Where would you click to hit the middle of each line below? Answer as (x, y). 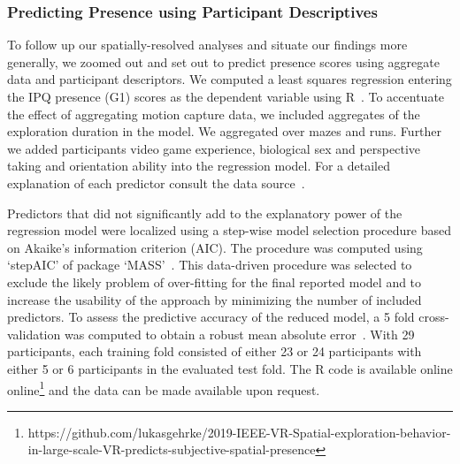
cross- (434, 317)
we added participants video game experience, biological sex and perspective (214, 148)
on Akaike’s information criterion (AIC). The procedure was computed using (215, 247)
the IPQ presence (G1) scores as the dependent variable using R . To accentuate (226, 96)
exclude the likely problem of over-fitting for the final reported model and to (215, 281)
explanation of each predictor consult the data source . (156, 183)
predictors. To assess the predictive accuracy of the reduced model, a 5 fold (211, 317)
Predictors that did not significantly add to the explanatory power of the (205, 213)
